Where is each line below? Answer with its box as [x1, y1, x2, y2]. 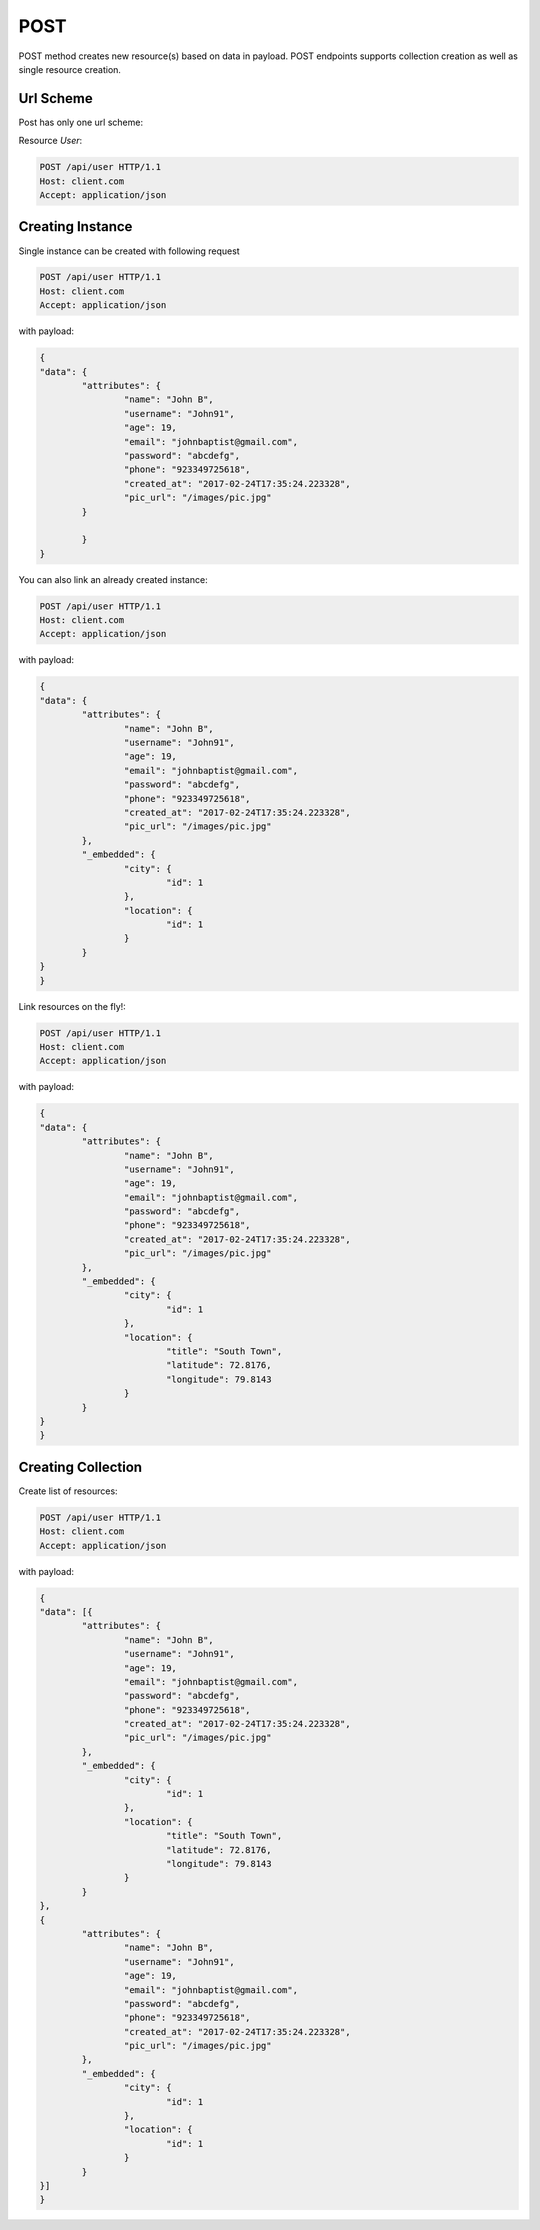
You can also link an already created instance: [18, 573, 209, 585]
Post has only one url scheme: [18, 116, 144, 128]
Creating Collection [18, 1458, 143, 1475]
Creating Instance [18, 218, 133, 235]
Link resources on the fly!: [18, 1000, 127, 1012]
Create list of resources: [18, 1485, 119, 1497]
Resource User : [18, 135, 83, 147]
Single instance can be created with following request [18, 245, 240, 257]
